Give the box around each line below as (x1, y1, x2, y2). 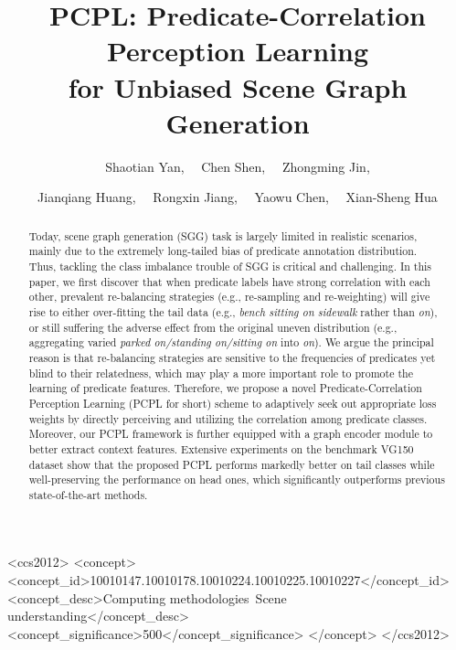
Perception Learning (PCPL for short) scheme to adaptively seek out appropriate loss (28, 395, 437, 410)
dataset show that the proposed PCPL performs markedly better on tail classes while (28, 456, 435, 472)
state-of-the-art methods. (28, 486, 148, 502)
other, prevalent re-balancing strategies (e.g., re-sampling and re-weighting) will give (28, 289, 430, 304)
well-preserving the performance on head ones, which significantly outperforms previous (28, 472, 445, 487)
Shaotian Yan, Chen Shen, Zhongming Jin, (105, 156, 370, 176)
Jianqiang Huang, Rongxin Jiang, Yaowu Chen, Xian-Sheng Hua (37, 187, 438, 207)
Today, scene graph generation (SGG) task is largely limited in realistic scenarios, (28, 228, 418, 243)
